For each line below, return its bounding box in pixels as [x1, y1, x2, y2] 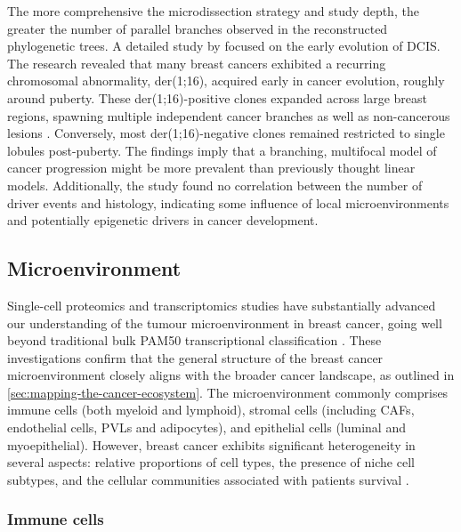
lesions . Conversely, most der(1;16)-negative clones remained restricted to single [7, 124, 445, 142]
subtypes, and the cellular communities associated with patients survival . [7, 470, 409, 488]
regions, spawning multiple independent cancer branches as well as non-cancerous [7, 106, 450, 125]
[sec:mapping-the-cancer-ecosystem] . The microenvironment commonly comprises [7, 383, 449, 401]
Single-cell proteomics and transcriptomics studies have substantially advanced [7, 295, 436, 314]
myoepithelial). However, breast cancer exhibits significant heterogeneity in [7, 435, 416, 454]
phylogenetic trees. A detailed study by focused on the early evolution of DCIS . [7, 36, 441, 55]
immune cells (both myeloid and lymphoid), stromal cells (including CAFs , [7, 400, 415, 419]
